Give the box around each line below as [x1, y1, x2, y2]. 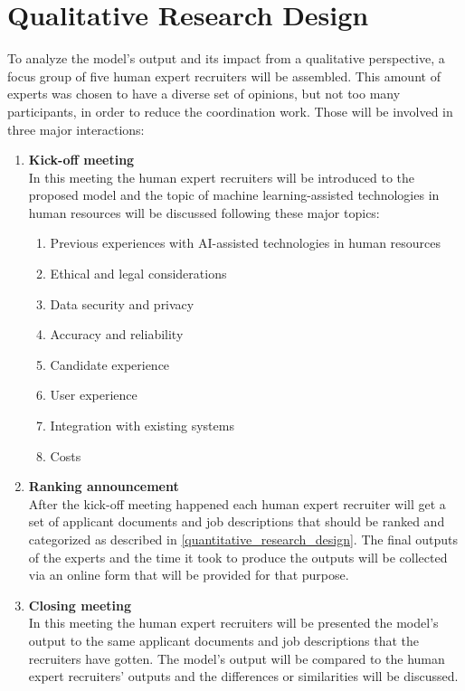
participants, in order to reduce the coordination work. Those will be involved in [7, 101, 453, 120]
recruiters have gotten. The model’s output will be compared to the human [28, 648, 445, 667]
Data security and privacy [50, 294, 195, 313]
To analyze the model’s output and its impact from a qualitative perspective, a [7, 49, 445, 68]
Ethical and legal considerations [50, 264, 227, 283]
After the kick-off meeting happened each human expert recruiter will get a [28, 494, 446, 513]
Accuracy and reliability [50, 325, 184, 344]
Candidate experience [50, 355, 170, 374]
